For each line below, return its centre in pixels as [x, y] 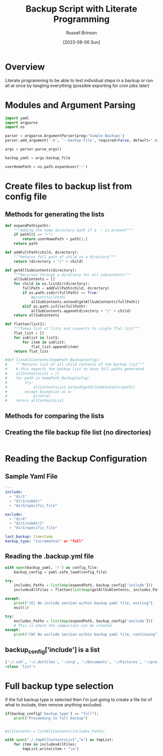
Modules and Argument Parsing [70, 105]
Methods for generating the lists [55, 215]
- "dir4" [18, 519]
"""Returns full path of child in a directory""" [65, 257]
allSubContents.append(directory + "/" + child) [81, 311]
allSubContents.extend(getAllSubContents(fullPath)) [85, 302]
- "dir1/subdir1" [27, 523]
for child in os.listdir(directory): [52, 284]
